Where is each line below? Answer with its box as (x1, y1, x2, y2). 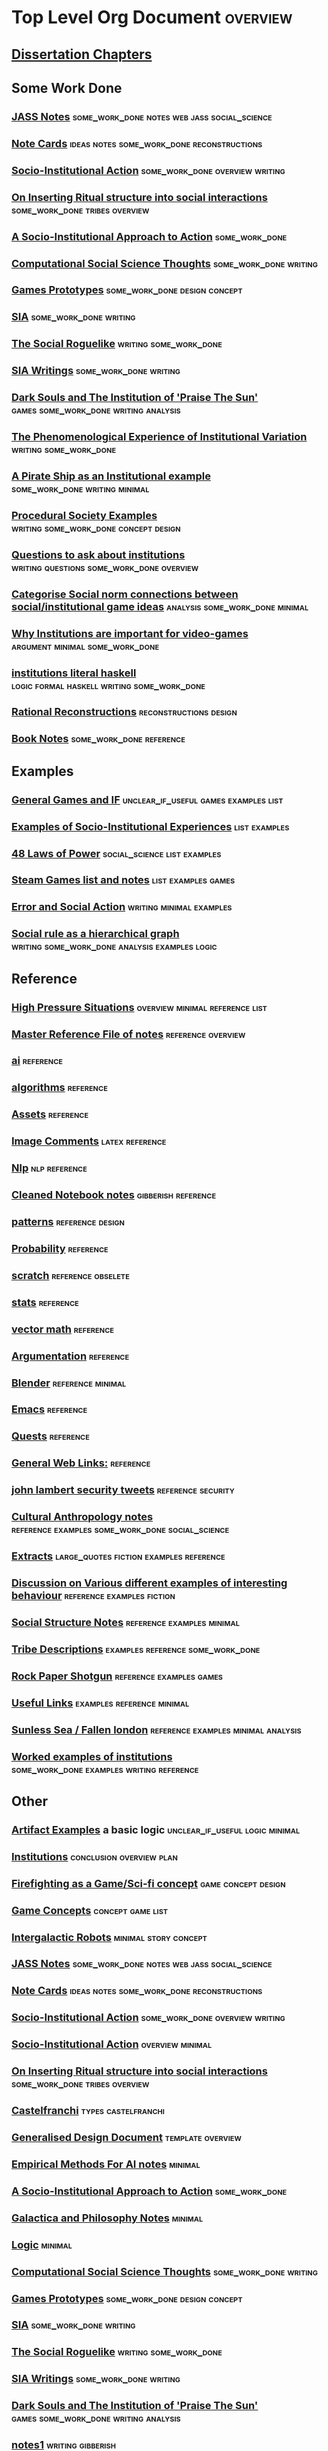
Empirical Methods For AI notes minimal (11, 2157, 201, 2171)
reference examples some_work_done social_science (11, 1522, 230, 1536)
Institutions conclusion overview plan (11, 1849, 178, 1863)
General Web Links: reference (11, 1456, 151, 1470)
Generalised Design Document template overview (11, 2130, 242, 2144)
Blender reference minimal (11, 1376, 127, 1390)
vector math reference (11, 1322, 114, 1336)
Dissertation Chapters (11, 46, 153, 63)
